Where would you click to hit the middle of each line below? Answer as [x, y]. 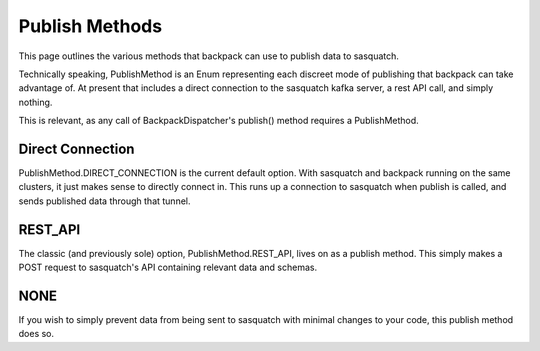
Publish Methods [90, 26]
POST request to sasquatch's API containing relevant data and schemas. [168, 267]
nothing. [35, 102]
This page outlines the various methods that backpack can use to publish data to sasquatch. [209, 56]
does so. [36, 334]
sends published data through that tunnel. [104, 201]
